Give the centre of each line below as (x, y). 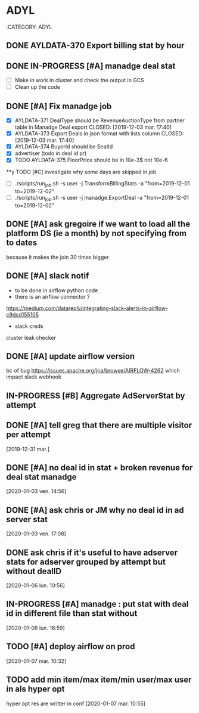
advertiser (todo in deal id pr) (51, 153)
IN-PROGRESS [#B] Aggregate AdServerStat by (96, 396)
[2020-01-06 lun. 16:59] (36, 628)
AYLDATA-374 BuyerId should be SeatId (64, 147)
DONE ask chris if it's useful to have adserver (92, 552)
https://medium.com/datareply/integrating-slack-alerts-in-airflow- (87, 308)
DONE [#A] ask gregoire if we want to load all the (98, 224)
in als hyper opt (35, 689)
